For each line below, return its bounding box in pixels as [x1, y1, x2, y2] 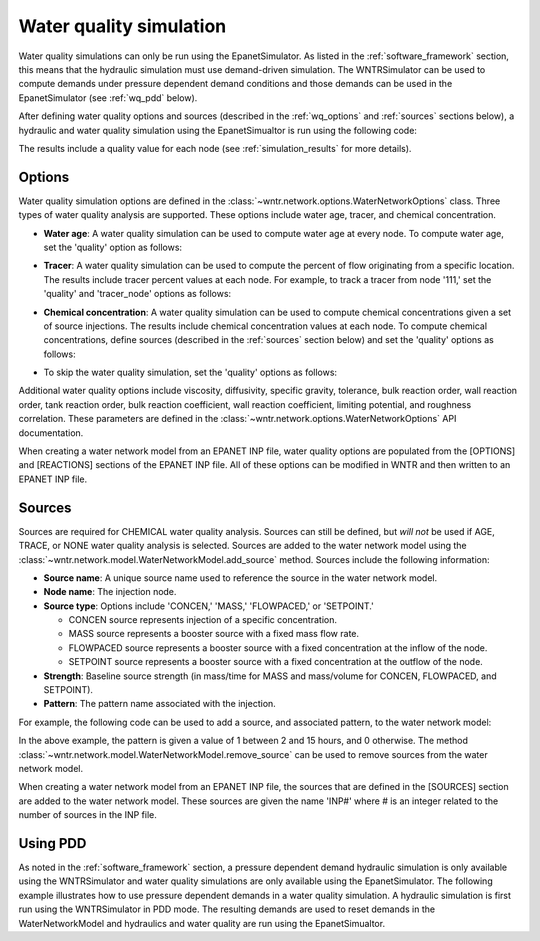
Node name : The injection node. [43, 586, 177, 598]
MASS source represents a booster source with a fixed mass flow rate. [68, 628, 360, 640]
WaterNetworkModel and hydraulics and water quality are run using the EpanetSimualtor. [18, 917, 385, 929]
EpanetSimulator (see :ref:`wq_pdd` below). [18, 91, 198, 104]
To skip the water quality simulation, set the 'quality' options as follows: [43, 366, 338, 379]
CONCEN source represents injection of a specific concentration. [68, 614, 337, 626]
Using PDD [18, 835, 87, 852]
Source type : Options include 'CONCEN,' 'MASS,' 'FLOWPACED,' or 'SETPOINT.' [43, 600, 374, 612]
